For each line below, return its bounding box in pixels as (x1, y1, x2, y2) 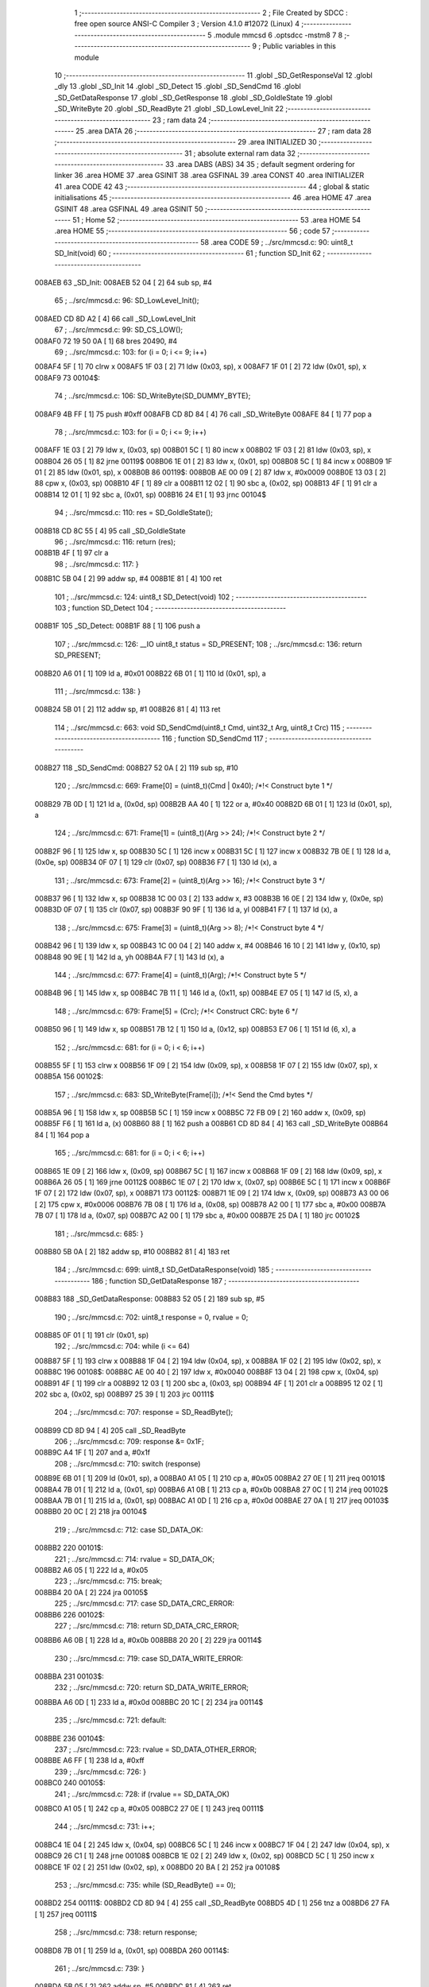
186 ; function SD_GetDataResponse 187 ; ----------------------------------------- (91, 1276, 360, 1285)
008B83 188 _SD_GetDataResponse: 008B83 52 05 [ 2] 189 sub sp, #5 (34, 1294, 265, 1303)
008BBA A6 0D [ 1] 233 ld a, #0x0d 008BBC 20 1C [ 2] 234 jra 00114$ (34, 1697, 264, 1706)
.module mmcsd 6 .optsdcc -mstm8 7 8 (213, 30, 343, 40)
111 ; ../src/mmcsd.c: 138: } (54, 686, 141, 695)
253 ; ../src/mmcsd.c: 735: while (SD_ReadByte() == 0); (54, 1880, 236, 1889)
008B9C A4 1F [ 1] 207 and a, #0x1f (34, 1447, 151, 1458)
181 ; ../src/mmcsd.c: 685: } (54, 1229, 144, 1238)
